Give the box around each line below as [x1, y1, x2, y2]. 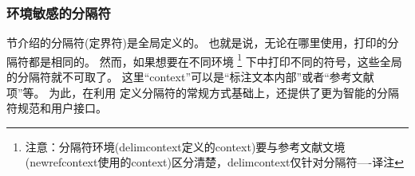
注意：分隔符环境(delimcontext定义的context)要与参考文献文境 [25, 138, 346, 154]
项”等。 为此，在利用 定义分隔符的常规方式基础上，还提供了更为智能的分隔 [6, 84, 399, 100]
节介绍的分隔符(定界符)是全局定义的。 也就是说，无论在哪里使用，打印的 [6, 34, 388, 51]
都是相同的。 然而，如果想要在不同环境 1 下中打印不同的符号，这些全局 [28, 50, 402, 69]
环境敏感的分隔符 [6, 2, 111, 22]
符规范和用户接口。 [6, 100, 107, 116]
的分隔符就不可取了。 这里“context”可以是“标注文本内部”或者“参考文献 [6, 68, 374, 85]
